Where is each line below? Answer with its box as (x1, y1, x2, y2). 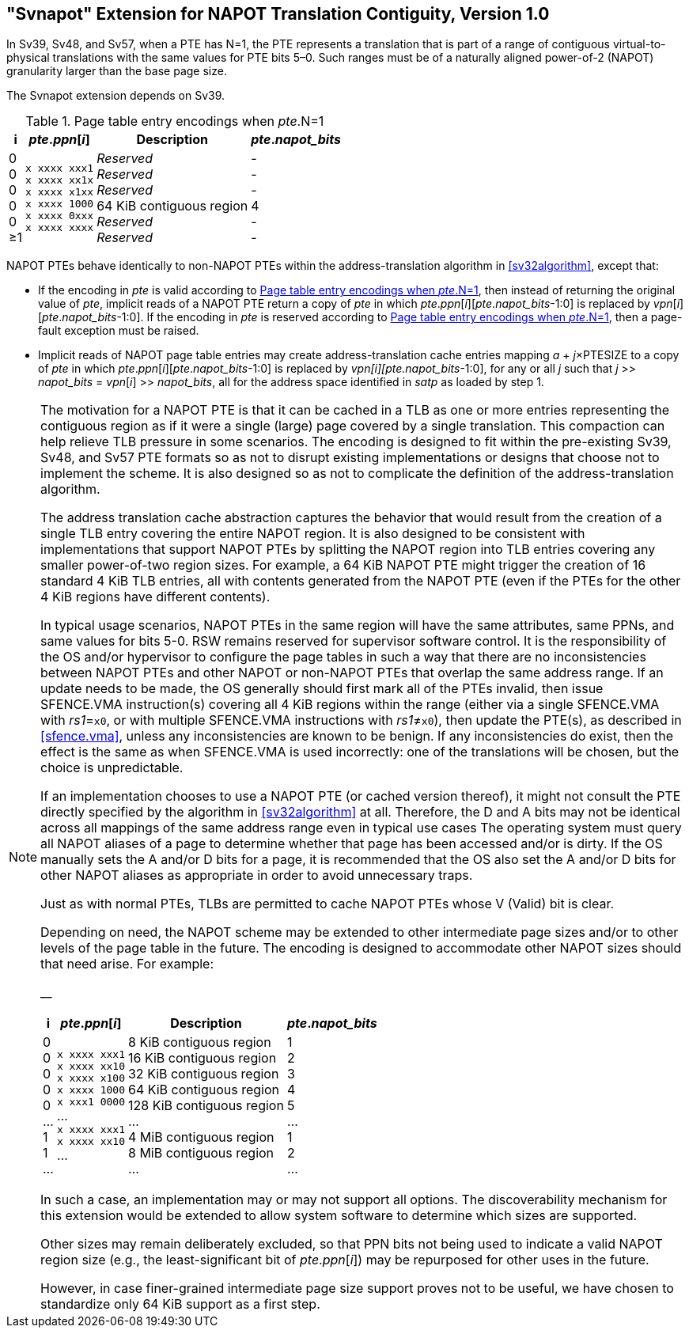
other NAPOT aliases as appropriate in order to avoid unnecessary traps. (40, 867, 473, 884)
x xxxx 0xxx (25, 210, 94, 222)
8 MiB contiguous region (127, 1145, 274, 1162)
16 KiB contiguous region (127, 1050, 277, 1067)
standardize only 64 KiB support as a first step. (40, 1296, 320, 1313)
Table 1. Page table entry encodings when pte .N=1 (25, 113, 324, 130)
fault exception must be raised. (38, 324, 199, 338)
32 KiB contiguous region (127, 1066, 279, 1082)
